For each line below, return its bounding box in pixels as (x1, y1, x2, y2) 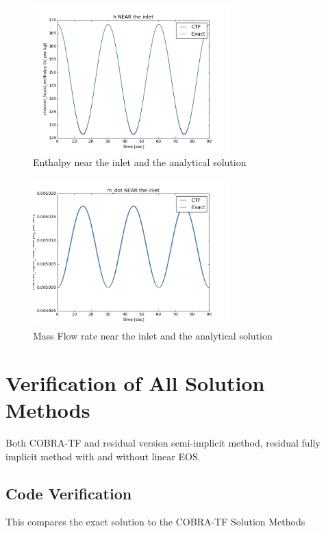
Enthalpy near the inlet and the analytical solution (33, 155, 247, 169)
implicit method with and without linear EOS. (5, 449, 201, 463)
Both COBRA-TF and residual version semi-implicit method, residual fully (5, 435, 321, 449)
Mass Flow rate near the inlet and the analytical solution (33, 329, 273, 343)
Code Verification (5, 482, 132, 504)
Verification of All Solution (5, 368, 265, 396)
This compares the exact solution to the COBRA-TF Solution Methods (5, 514, 305, 529)
